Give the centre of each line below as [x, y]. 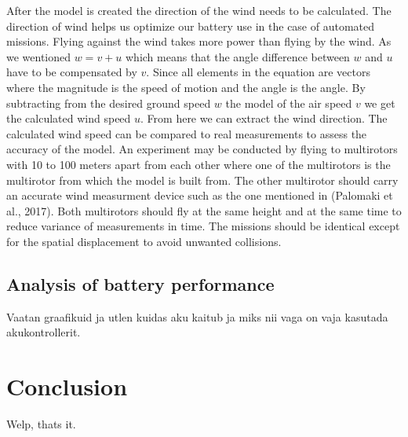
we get [380, 103]
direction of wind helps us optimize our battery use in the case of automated [191, 26]
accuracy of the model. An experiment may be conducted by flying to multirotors [202, 149]
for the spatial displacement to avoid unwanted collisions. [144, 241]
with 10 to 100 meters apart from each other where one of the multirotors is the [199, 164]
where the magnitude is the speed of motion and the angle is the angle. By [186, 87]
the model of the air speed [289, 103]
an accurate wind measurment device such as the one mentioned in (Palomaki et [200, 195]
